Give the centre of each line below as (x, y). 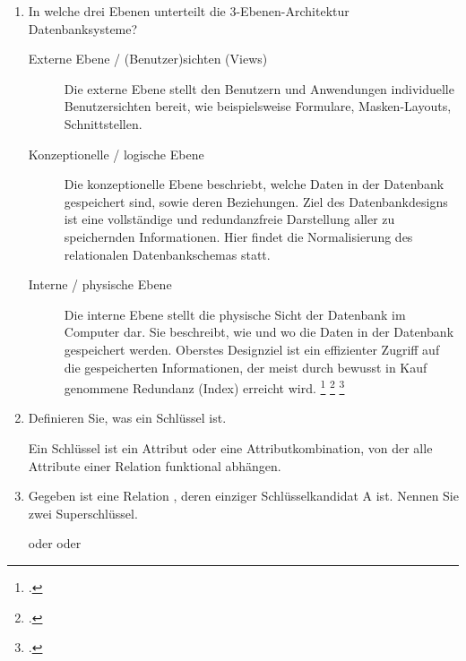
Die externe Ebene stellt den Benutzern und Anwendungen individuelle (259, 88)
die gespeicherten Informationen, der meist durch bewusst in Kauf (246, 367)
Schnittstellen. (103, 123)
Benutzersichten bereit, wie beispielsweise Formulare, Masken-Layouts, (258, 106)
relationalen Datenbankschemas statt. (167, 254)
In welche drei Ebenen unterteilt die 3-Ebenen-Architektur (189, 11)
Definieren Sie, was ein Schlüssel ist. (127, 418)
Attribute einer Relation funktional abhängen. (155, 465)
